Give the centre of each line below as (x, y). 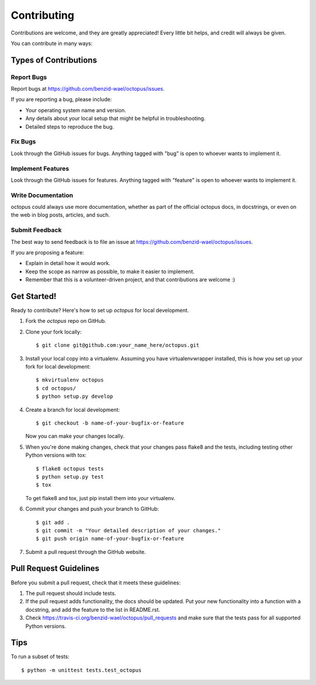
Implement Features (40, 168)
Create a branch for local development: (73, 409)
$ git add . (53, 522)
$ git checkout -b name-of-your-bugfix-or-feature (110, 423)
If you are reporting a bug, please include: (61, 99)
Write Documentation (42, 195)
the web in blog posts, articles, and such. (61, 215)
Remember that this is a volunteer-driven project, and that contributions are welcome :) (130, 280)
